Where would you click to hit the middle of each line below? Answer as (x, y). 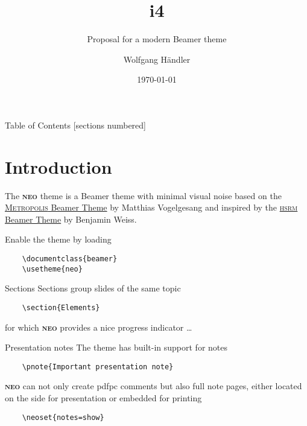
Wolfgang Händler (157, 59)
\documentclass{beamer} (70, 259)
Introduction (59, 166)
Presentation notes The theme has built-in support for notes (116, 347)
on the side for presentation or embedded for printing (103, 398)
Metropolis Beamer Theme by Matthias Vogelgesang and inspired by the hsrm (151, 207)
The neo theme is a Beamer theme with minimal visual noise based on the (143, 195)
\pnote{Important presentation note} (98, 367)
